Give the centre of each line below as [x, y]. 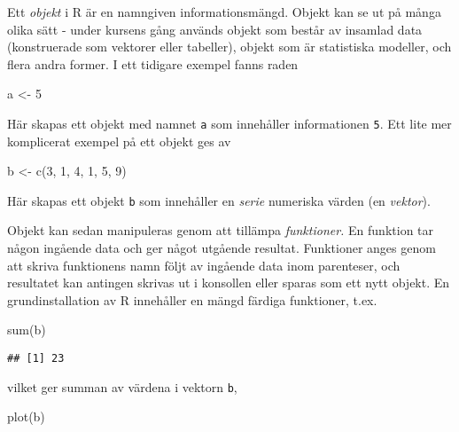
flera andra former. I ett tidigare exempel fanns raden [153, 63]
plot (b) [26, 416]
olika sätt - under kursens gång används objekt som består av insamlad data [215, 29]
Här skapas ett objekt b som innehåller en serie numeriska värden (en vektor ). [219, 200]
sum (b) [27, 330]
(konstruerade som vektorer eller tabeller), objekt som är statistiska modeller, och [229, 47]
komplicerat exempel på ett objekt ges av [119, 141]
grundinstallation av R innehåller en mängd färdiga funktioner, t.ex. [192, 299]
